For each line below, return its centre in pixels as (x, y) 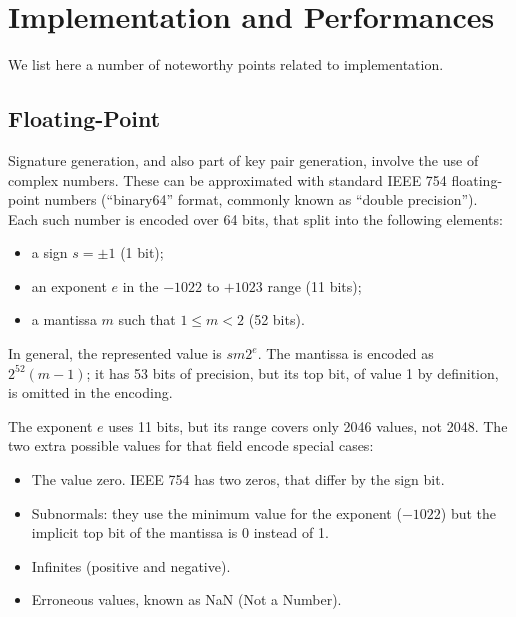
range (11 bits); (314, 285)
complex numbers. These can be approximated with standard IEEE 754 (227, 179)
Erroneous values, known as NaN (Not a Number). (186, 599)
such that (147, 319)
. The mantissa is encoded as (345, 353)
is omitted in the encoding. (90, 392)
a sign (49, 252)
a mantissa (64, 319)
